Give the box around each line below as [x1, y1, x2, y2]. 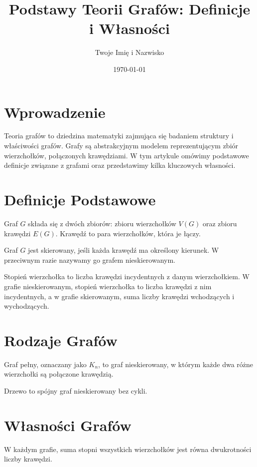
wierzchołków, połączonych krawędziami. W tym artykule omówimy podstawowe [4, 150, 249, 160]
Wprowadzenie [4, 101, 106, 122]
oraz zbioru [202, 218, 237, 228]
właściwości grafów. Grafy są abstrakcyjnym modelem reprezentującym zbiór [4, 140, 239, 151]
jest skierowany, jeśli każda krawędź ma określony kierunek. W [28, 245, 219, 255]
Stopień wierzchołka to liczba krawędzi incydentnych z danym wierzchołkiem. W [4, 271, 250, 282]
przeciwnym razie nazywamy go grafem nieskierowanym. [4, 254, 175, 265]
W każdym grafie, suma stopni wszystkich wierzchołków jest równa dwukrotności [4, 444, 252, 454]
